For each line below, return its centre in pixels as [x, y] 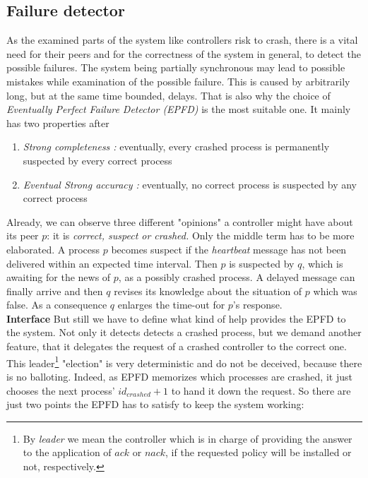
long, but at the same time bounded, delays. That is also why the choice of [168, 95]
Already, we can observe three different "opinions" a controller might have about [180, 221]
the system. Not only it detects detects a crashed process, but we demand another [184, 332]
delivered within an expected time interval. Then [112, 263]
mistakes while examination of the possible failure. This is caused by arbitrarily [178, 81]
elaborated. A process [53, 249]
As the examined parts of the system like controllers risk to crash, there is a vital [182, 40]
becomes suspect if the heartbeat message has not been [229, 249]
